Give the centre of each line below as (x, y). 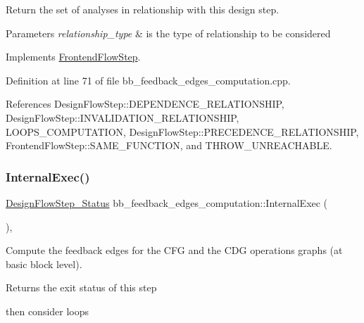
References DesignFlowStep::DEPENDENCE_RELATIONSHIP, (145, 104)
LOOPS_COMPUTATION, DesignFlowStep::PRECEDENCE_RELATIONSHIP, (182, 131)
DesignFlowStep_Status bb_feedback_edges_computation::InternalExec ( (167, 202)
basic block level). (44, 264)
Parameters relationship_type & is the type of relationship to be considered (168, 33)
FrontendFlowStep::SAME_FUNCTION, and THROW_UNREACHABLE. (169, 145)
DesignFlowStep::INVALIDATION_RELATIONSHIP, (123, 117)
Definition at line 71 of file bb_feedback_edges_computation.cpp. (148, 80)
